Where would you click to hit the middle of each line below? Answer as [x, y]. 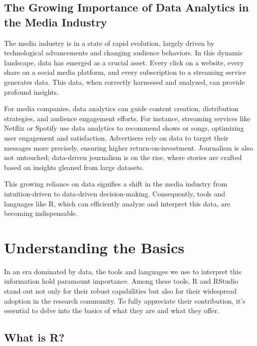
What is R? [34, 337]
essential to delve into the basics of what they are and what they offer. [112, 310]
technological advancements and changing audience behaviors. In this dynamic [124, 53]
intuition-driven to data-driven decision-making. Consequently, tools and [115, 193]
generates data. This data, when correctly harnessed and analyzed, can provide [125, 82]
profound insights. [31, 91]
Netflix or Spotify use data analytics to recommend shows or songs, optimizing [124, 128]
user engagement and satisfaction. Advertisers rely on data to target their [116, 137]
